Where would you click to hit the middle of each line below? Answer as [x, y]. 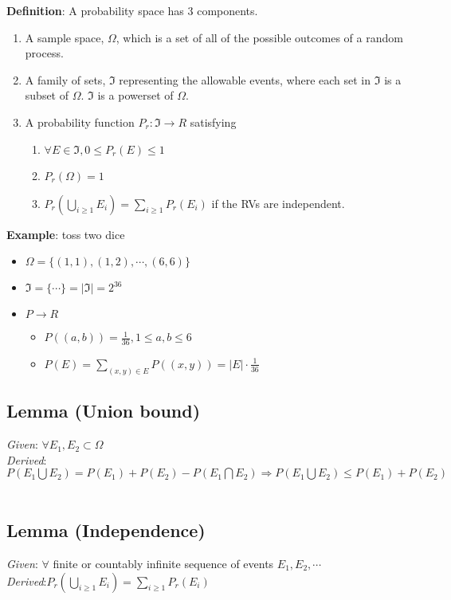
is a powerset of [135, 95]
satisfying [213, 122]
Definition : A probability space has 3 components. [132, 10]
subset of [47, 95]
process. [44, 53]
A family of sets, [65, 79]
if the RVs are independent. [278, 203]
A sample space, [65, 37]
